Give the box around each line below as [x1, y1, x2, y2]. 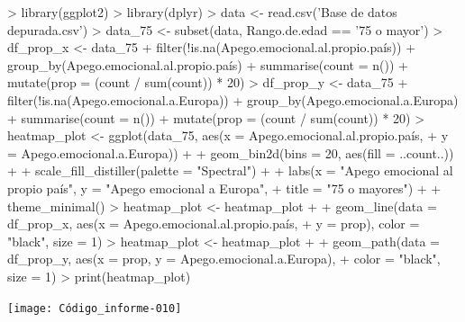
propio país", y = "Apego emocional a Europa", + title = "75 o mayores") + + [7, 178, 442, 197]
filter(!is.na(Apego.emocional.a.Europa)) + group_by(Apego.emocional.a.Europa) [7, 90, 459, 109]
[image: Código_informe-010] [7, 301, 182, 315]
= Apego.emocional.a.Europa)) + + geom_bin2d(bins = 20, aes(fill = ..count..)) [7, 143, 454, 162]
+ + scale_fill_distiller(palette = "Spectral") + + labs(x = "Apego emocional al [7, 161, 453, 180]
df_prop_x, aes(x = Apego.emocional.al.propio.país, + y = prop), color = [7, 214, 420, 233]
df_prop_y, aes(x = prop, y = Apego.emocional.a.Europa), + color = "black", [7, 249, 441, 268]
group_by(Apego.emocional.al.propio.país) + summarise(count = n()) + [7, 55, 408, 74]
